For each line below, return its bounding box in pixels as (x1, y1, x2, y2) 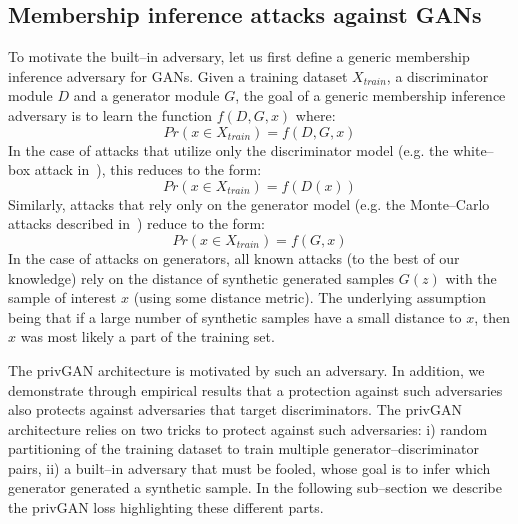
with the (445, 267, 497, 288)
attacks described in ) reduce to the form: (8, 213, 265, 234)
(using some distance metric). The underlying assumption (133, 287, 487, 308)
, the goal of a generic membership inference (235, 85, 506, 106)
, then (474, 306, 510, 327)
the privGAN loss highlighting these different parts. (8, 497, 324, 518)
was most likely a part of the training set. (20, 326, 275, 347)
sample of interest (8, 287, 117, 308)
